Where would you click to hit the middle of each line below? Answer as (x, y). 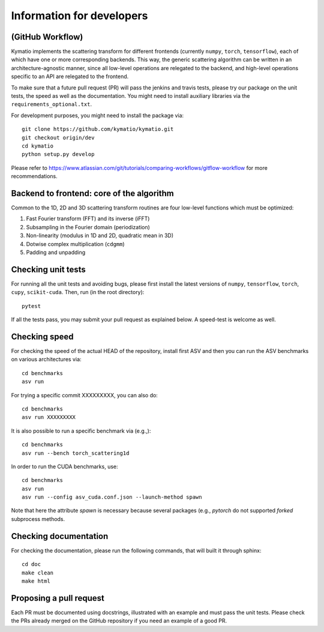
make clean (38, 573)
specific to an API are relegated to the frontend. (70, 77)
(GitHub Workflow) (47, 37)
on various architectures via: (46, 360)
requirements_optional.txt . (52, 104)
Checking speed (42, 336)
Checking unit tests (49, 269)
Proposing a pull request (58, 598)
